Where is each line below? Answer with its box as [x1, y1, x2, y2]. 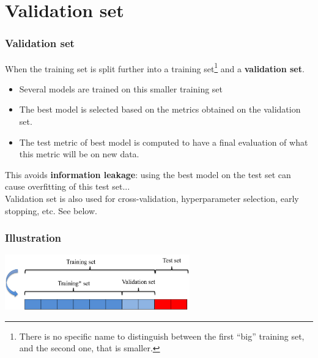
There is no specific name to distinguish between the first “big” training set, [19, 329, 305, 342]
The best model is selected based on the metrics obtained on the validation [19, 103, 301, 116]
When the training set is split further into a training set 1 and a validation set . [5, 60, 305, 75]
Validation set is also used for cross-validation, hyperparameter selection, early [5, 192, 299, 204]
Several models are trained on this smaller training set [19, 82, 223, 95]
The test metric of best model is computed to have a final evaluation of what [19, 135, 308, 148]
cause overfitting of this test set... [5, 180, 130, 193]
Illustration [5, 230, 62, 245]
